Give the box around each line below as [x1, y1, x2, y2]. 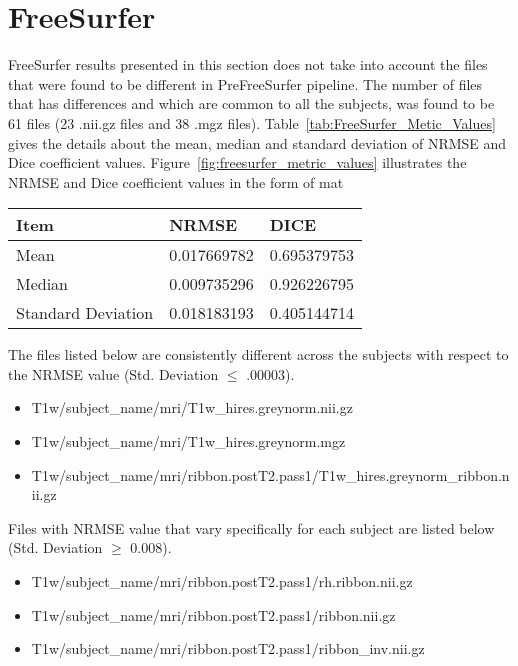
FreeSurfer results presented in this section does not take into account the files [8, 54, 488, 75]
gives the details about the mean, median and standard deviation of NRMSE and [8, 132, 507, 153]
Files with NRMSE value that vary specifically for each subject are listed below [8, 517, 495, 538]
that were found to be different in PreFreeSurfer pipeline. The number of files [8, 73, 483, 94]
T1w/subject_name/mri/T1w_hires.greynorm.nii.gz [31, 397, 353, 418]
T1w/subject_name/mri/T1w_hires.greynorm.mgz [31, 431, 346, 452]
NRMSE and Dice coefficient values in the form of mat [8, 171, 344, 192]
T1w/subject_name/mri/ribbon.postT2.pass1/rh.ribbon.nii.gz [31, 571, 413, 592]
